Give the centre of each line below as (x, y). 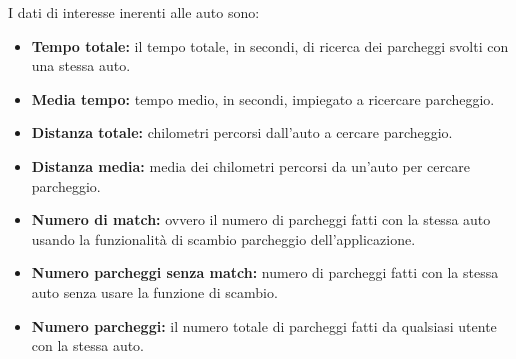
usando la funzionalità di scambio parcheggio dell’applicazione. (223, 238)
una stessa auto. (81, 65)
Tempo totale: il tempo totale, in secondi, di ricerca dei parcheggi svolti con (270, 45)
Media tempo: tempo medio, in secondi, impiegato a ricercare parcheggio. (263, 98)
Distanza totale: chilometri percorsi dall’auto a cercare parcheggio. (242, 132)
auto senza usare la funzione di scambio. (154, 291)
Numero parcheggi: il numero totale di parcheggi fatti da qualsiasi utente (264, 325)
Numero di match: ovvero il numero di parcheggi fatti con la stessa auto (261, 219)
